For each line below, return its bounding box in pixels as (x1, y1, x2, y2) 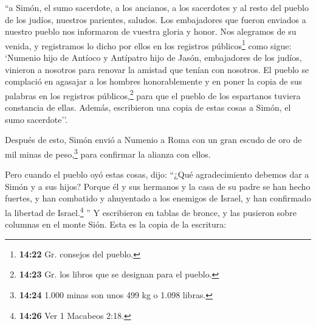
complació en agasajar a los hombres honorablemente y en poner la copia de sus (5, 75, 302, 88)
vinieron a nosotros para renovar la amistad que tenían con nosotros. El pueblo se (5, 63, 309, 75)
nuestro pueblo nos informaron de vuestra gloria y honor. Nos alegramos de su (5, 25, 297, 38)
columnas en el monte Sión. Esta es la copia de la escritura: (5, 218, 227, 231)
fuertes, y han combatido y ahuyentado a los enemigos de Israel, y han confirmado (5, 192, 311, 204)
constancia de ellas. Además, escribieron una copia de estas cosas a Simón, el (5, 101, 291, 114)
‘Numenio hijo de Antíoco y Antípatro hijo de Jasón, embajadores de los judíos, (5, 51, 302, 64)
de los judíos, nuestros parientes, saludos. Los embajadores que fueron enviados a (5, 13, 306, 26)
